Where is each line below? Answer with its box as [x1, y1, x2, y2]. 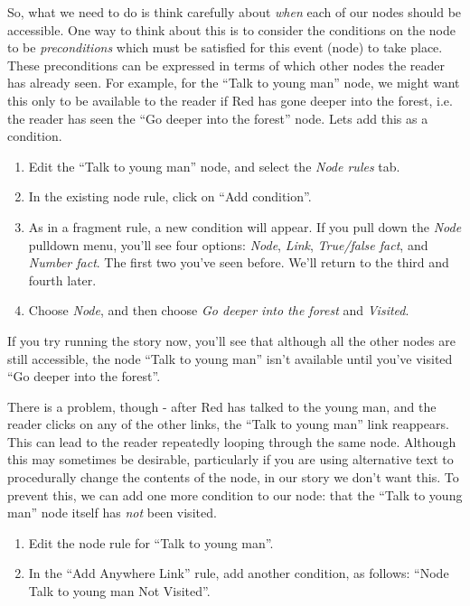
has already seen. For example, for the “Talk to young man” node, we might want [7, 73, 460, 92]
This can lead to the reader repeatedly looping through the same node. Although [7, 432, 456, 451]
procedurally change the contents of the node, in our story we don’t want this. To [7, 468, 459, 487]
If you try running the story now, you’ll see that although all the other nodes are [7, 331, 456, 350]
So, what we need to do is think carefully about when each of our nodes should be [7, 3, 462, 21]
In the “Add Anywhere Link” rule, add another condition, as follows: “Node [28, 564, 449, 583]
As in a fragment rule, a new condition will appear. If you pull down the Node [28, 217, 462, 236]
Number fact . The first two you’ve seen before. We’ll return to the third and [28, 253, 449, 272]
